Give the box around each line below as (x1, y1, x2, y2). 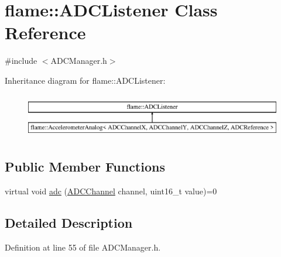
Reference (5, 20, 86, 44)
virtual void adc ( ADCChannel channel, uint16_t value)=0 (5, 185, 217, 197)
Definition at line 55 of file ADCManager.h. (5, 241, 161, 253)
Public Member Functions (5, 157, 165, 176)
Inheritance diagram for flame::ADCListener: (5, 74, 166, 86)
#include (5, 54, 37, 67)
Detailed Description (5, 214, 133, 232)
